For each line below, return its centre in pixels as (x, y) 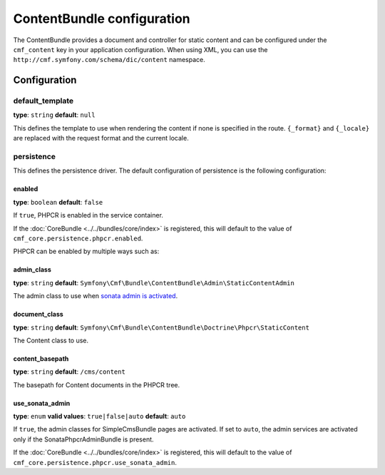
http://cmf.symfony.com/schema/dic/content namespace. (109, 60)
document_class (38, 315)
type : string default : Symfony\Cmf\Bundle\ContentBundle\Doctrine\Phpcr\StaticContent (161, 327)
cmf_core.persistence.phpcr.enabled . (78, 238)
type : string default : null (54, 115)
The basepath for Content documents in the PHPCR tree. (97, 384)
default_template (43, 101)
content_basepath (41, 358)
